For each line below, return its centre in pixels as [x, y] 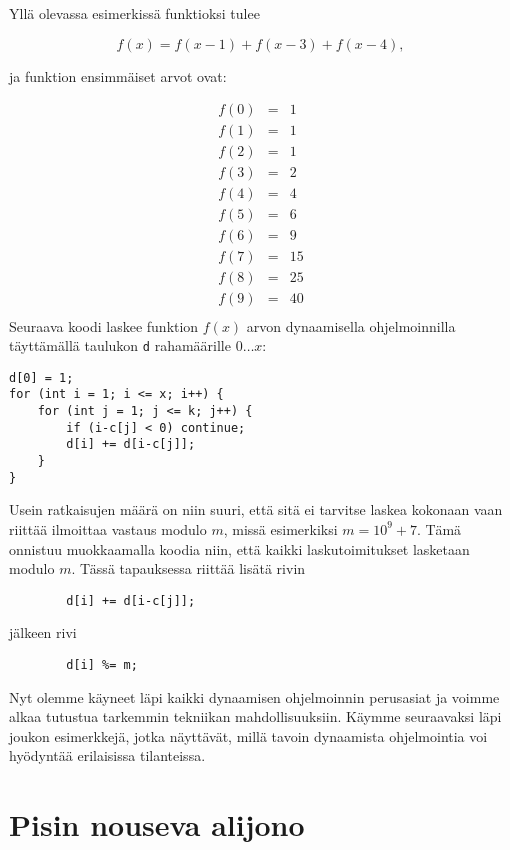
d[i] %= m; [102, 665]
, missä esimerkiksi [280, 528]
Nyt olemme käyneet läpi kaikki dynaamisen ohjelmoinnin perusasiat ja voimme [254, 696]
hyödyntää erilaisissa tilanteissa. [107, 755]
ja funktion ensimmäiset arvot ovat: [118, 75]
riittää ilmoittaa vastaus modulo [108, 528]
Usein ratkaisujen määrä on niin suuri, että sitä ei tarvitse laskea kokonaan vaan [256, 509]
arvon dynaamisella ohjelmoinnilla [351, 325]
